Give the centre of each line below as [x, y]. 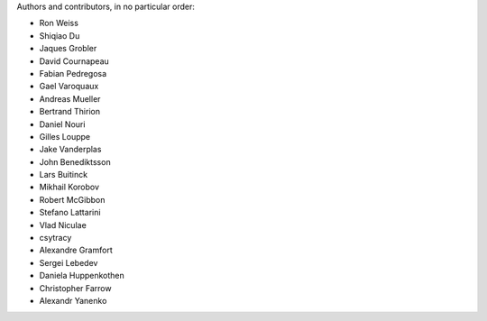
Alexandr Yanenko [73, 300]
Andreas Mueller [70, 98]
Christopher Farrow [75, 288]
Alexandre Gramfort [76, 250]
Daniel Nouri [62, 124]
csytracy [55, 238]
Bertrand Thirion [70, 112]
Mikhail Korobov [69, 187]
